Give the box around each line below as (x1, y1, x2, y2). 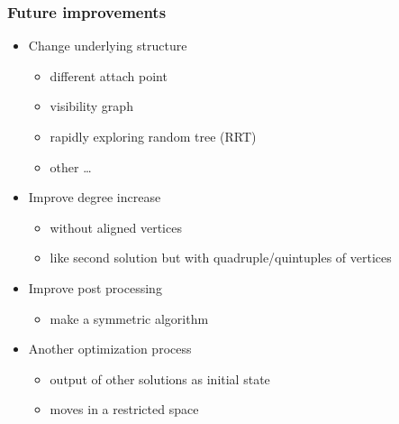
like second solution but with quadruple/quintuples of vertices (50, 248, 392, 267)
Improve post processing (28, 278, 162, 297)
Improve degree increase (28, 188, 161, 207)
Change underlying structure (28, 36, 187, 55)
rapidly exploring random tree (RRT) (50, 127, 257, 145)
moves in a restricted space (50, 400, 199, 419)
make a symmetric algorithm (50, 309, 209, 327)
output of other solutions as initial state (50, 369, 270, 388)
